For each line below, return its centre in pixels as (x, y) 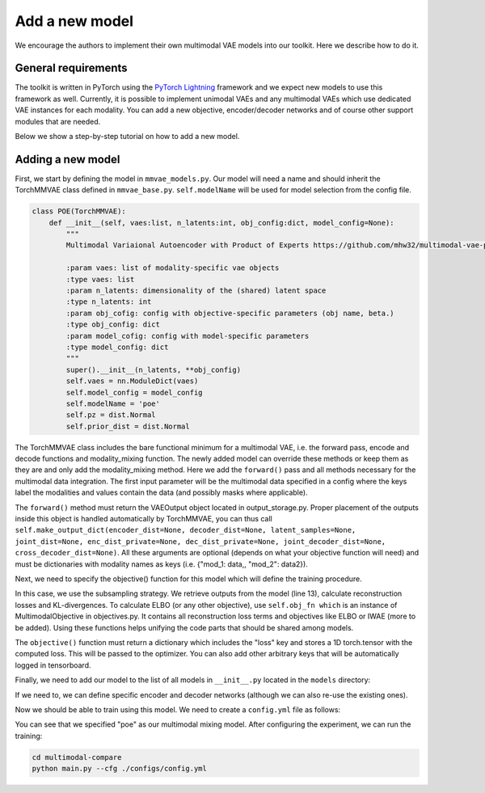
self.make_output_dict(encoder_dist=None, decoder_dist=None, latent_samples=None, (186, 530)
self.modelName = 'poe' (113, 403)
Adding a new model (67, 159)
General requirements (72, 68)
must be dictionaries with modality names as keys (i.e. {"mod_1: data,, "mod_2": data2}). (162, 564)
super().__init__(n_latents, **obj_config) (154, 369)
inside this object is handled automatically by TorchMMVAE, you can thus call (143, 519)
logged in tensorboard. (53, 665)
